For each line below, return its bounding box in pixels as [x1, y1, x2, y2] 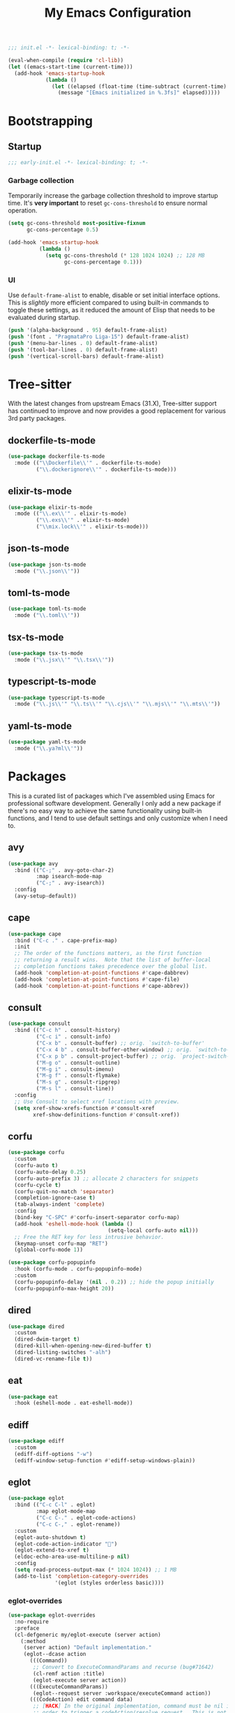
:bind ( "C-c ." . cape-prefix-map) [14, 937, 118, 944]
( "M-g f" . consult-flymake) [36, 1072, 121, 1079]
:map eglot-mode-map [36, 1508, 96, 1515]
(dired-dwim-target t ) [14, 1336, 80, 1343]
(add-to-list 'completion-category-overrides [14, 1573, 149, 1580]
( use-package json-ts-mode [8, 561, 86, 568]
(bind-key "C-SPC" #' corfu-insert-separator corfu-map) [14, 1214, 180, 1221]
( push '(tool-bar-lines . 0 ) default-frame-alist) [8, 346, 158, 353]
